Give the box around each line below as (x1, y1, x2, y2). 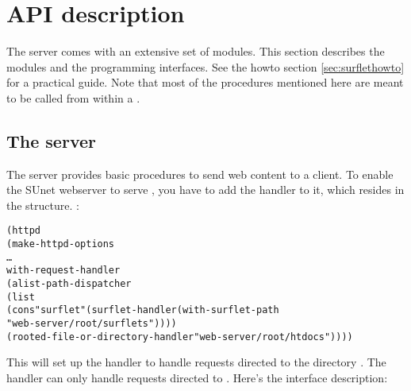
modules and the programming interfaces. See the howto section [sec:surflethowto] (6, 58, 405, 75)
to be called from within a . (6, 89, 140, 106)
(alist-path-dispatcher (6, 278, 132, 290)
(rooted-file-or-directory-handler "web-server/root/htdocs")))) (6, 331, 353, 343)
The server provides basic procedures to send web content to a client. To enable (6, 165, 394, 182)
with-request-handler (6, 265, 121, 277)
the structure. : (6, 196, 79, 213)
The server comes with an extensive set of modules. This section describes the (6, 43, 385, 60)
